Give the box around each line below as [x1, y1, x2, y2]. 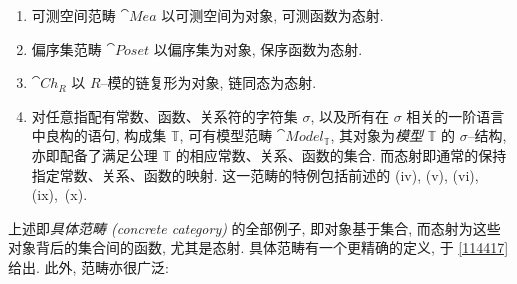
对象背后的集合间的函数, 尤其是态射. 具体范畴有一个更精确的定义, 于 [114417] [8, 237, 509, 258]
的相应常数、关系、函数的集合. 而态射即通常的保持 [175, 144, 507, 165]
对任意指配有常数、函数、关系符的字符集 [31, 105, 298, 126]
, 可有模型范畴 [179, 125, 273, 146]
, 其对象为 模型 [330, 125, 424, 146]
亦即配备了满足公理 [31, 144, 158, 165]
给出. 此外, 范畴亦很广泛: [8, 256, 169, 277]
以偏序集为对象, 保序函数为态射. [153, 38, 363, 59]
